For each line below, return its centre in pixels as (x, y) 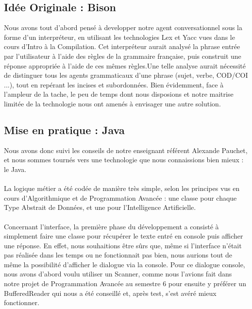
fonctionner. (22, 302)
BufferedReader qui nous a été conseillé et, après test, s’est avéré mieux (110, 293)
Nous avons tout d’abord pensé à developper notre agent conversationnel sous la (123, 27)
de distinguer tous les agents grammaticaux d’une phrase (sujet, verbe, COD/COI (126, 75)
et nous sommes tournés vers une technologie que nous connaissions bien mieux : (124, 160)
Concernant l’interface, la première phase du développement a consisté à (111, 226)
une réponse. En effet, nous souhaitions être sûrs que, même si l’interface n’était (123, 245)
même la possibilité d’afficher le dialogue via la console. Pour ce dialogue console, (125, 264)
